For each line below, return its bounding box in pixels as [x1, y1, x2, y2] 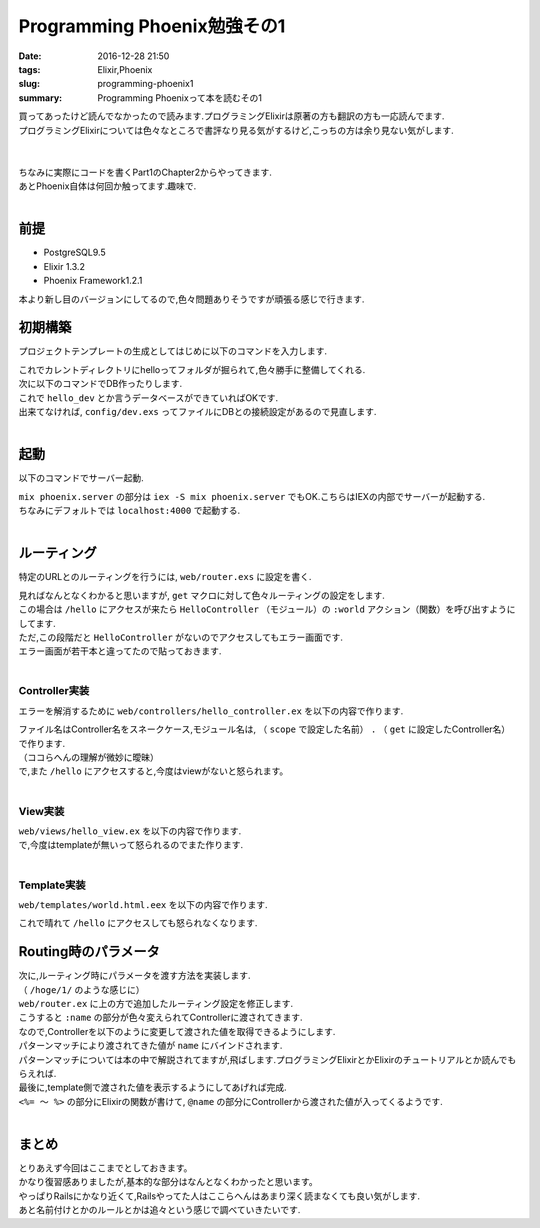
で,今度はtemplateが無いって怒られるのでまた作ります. [18, 839, 244, 851]
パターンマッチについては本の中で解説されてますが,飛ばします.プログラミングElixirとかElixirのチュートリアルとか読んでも [18, 1053, 517, 1065]
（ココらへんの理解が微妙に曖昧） [18, 751, 159, 764]
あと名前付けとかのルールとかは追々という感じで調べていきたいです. [18, 1204, 301, 1216]
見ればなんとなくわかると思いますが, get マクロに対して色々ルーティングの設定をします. [18, 589, 385, 601]
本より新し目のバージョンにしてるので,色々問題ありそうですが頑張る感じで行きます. [18, 293, 365, 305]
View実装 [18, 804, 65, 818]
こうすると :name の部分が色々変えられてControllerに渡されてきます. [18, 1011, 303, 1024]
